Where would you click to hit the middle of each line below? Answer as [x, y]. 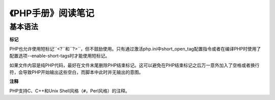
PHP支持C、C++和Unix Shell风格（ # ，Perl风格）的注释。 [70, 90]
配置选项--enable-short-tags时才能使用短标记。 [60, 56]
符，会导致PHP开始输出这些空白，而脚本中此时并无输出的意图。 [76, 72]
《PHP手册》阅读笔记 [52, 13]
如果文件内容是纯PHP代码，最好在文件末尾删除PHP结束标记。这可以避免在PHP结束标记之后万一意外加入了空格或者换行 [134, 65]
